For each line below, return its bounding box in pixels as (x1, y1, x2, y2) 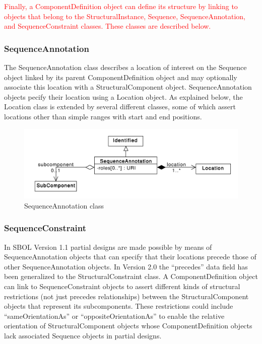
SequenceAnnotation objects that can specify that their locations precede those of (4, 251, 256, 262)
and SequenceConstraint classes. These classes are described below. (4, 21, 211, 31)
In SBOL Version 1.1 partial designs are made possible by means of (4, 241, 212, 252)
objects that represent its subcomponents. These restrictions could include (4, 301, 233, 311)
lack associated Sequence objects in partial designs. (4, 330, 162, 341)
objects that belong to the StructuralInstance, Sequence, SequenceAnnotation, (4, 11, 245, 21)
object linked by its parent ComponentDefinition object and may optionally (4, 72, 237, 82)
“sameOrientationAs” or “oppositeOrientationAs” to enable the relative (4, 310, 225, 321)
